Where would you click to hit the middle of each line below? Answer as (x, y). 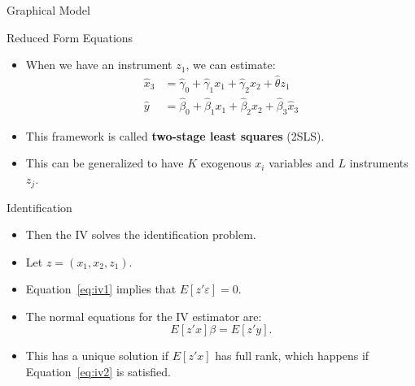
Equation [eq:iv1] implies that (101, 289)
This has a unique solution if (97, 356)
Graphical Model (48, 10)
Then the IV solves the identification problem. (141, 234)
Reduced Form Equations (70, 37)
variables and (301, 163)
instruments (379, 163)
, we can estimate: (231, 65)
